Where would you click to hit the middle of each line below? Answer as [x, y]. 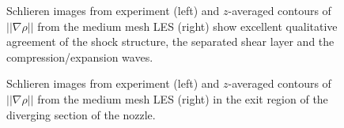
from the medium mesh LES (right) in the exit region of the [183, 98]
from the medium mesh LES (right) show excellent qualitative [187, 26]
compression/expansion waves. [80, 56]
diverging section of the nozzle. [81, 114]
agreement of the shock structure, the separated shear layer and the [170, 41]
